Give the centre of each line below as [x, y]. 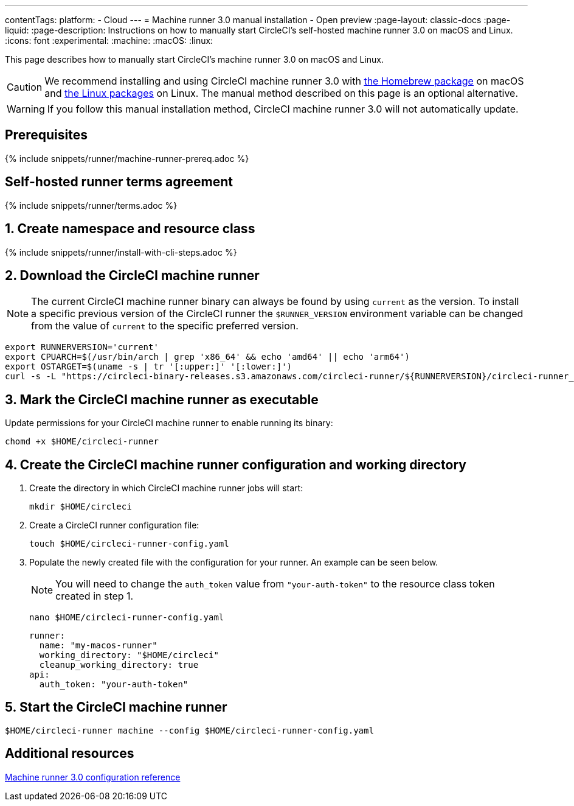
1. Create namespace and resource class [130, 229]
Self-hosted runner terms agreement [119, 182]
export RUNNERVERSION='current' [82, 347]
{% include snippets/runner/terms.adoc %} [91, 205]
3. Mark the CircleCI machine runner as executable [162, 399]
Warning [26, 109]
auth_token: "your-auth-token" [114, 685]
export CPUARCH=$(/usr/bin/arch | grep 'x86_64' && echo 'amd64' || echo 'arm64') [207, 357]
